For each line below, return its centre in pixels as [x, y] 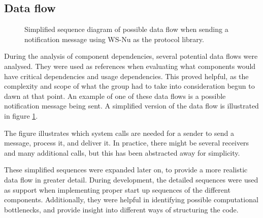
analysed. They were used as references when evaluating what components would [130, 66]
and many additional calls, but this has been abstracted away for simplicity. [122, 152]
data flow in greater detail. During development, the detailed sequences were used [131, 179]
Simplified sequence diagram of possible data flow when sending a [126, 29]
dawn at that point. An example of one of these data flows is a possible [115, 96]
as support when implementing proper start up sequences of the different [117, 189]
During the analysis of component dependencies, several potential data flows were [131, 56]
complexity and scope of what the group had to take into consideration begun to [129, 86]
